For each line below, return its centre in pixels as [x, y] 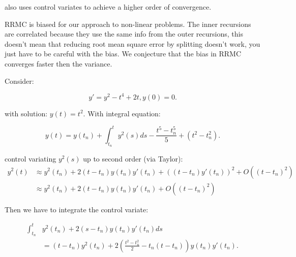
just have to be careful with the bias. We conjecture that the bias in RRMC [123, 54]
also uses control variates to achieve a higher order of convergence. [108, 7]
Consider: [19, 81]
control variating [31, 158]
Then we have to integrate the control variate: [77, 209]
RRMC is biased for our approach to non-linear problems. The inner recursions [128, 24]
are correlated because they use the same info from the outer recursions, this [124, 34]
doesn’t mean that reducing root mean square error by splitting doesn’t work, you [132, 43]
